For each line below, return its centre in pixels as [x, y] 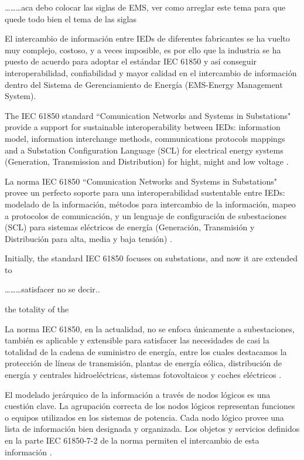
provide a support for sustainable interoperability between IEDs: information [143, 127]
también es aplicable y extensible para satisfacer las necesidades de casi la [137, 340]
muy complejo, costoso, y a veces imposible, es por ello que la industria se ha [143, 50]
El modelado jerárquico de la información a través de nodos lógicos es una [138, 394]
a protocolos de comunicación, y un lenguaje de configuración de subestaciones [146, 215]
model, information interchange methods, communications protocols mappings [145, 138]
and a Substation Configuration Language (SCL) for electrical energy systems [144, 150]
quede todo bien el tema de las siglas [71, 18]
